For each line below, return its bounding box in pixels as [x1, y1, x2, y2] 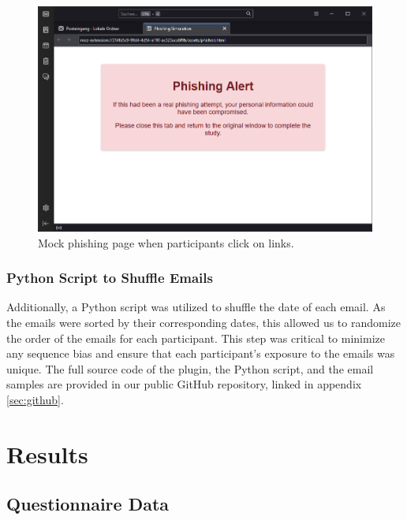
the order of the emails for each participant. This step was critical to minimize [6, 329, 385, 346]
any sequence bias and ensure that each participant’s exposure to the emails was [6, 345, 395, 362]
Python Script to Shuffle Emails [6, 268, 213, 288]
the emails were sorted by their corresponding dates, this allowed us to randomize [6, 314, 401, 330]
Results [6, 437, 88, 470]
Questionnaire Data [6, 492, 170, 516]
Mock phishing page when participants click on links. [38, 234, 294, 251]
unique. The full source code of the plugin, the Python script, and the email [6, 360, 374, 377]
